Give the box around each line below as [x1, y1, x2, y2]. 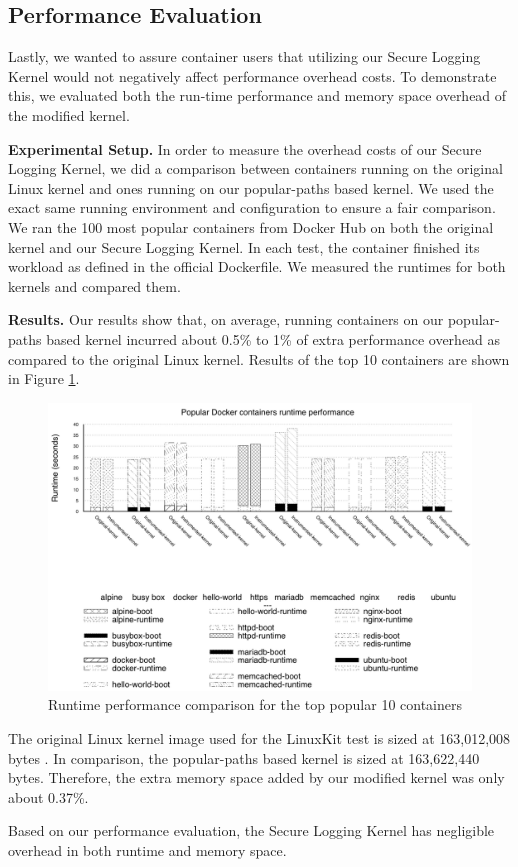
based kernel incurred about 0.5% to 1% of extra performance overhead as [46, 328, 501, 349]
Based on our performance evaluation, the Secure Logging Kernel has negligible [8, 820, 495, 841]
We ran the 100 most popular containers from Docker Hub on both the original [8, 216, 494, 237]
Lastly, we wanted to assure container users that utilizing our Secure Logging [8, 46, 481, 67]
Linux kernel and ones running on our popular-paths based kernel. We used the [8, 177, 494, 198]
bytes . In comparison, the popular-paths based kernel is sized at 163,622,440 [8, 747, 480, 768]
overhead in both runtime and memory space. [8, 840, 287, 861]
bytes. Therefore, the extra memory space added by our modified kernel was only [8, 767, 505, 788]
